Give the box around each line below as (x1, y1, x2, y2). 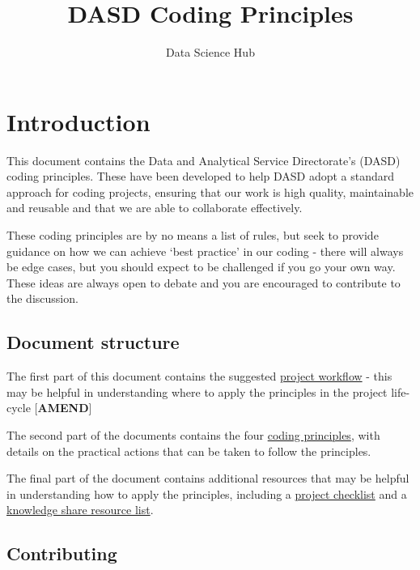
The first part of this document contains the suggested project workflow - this (6, 368, 392, 385)
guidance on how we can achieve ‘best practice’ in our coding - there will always (6, 242, 404, 259)
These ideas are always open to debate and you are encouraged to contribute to (6, 274, 401, 291)
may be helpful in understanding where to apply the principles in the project (6, 383, 388, 400)
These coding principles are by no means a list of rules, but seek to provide (6, 227, 379, 244)
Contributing (6, 541, 117, 566)
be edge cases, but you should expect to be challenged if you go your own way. (6, 258, 396, 275)
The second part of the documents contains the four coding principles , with (6, 426, 380, 443)
